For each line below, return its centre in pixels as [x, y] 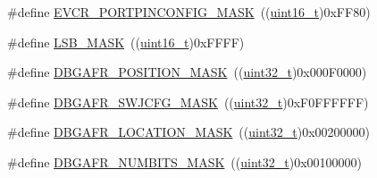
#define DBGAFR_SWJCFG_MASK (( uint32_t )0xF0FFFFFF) [188, 102]
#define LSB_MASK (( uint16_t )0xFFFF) [126, 42]
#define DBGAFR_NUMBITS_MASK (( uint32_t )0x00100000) [185, 161]
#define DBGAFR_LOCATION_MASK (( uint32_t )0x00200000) [188, 132]
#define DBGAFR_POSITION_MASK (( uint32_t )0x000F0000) [187, 72]
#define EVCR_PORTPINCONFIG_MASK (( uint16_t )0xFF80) [189, 12]
